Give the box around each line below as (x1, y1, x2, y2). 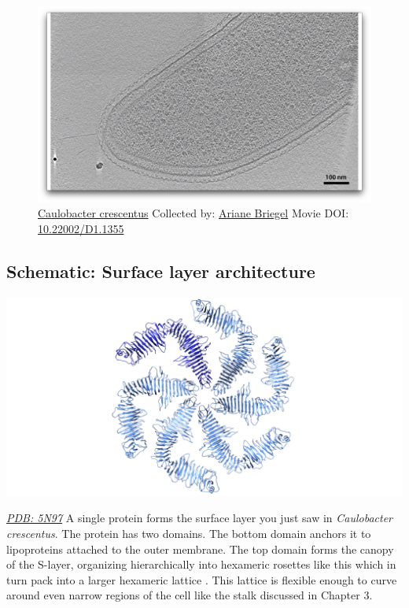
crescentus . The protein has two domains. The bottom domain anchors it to (6, 525, 371, 541)
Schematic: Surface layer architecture (6, 258, 315, 283)
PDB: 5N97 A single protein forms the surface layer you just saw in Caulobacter (6, 510, 393, 526)
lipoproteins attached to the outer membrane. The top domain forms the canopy (6, 540, 394, 557)
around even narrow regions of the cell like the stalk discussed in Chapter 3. (6, 587, 373, 603)
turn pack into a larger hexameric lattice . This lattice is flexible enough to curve (6, 571, 397, 588)
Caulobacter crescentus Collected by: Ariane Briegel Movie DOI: (38, 205, 349, 221)
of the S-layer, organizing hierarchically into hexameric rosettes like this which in (6, 556, 396, 573)
